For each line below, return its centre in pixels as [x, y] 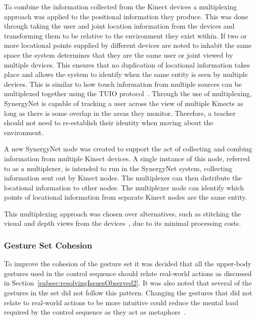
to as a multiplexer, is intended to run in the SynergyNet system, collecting [118, 168]
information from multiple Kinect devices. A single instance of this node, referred [127, 158]
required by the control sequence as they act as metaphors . [95, 312]
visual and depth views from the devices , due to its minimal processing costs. [123, 223]
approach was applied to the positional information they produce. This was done [126, 16]
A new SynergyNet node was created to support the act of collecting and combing [128, 149]
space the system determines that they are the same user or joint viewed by [119, 54]
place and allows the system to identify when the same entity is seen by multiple [126, 74]
